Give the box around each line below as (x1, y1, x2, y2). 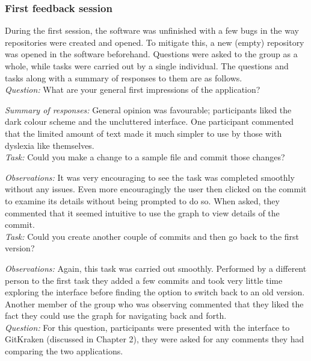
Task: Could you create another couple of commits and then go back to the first (5, 230, 299, 242)
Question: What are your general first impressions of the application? (5, 83, 260, 96)
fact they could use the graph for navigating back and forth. (5, 309, 227, 322)
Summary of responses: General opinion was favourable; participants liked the (5, 103, 292, 116)
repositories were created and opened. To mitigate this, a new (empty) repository (5, 36, 304, 48)
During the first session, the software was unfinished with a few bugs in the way (5, 24, 299, 37)
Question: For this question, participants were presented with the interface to (5, 321, 290, 333)
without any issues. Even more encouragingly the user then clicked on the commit (5, 183, 307, 195)
